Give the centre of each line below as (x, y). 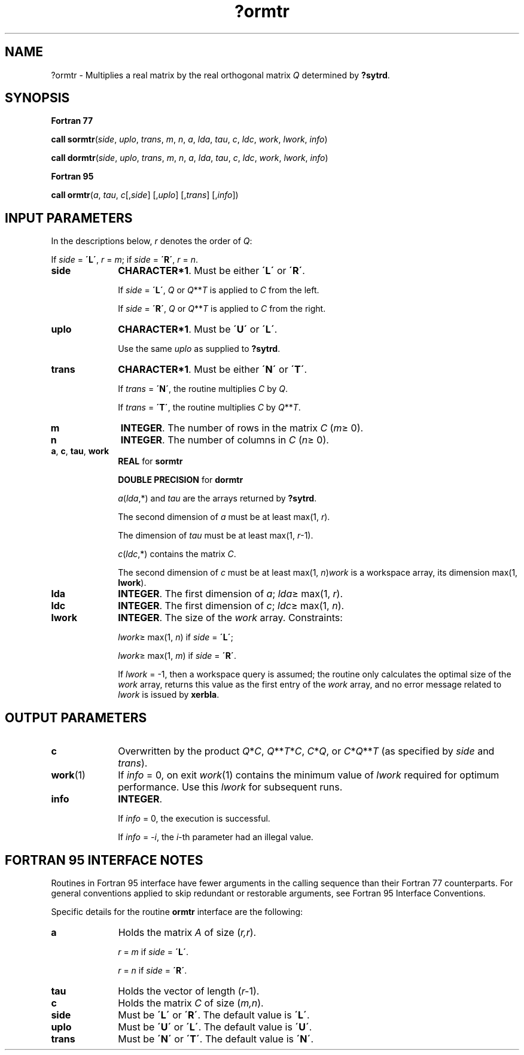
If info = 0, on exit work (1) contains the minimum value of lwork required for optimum (309, 775)
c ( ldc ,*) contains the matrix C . (177, 554)
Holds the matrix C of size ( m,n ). (191, 1003)
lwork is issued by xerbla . (169, 695)
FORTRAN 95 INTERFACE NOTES (104, 860)
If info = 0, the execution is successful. (194, 819)
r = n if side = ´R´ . (153, 970)
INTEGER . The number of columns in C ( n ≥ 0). (225, 440)
